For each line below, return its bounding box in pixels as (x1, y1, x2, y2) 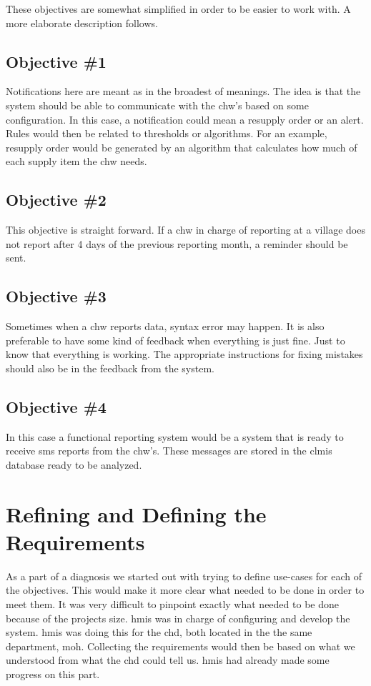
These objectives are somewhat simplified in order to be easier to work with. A (6, 1, 351, 16)
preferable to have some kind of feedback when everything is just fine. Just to (6, 332, 345, 347)
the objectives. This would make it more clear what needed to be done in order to (6, 582, 365, 597)
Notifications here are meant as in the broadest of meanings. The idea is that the (6, 84, 361, 99)
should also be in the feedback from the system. (6, 360, 214, 375)
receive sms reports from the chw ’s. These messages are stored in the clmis (6, 443, 332, 458)
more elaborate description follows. (6, 15, 158, 30)
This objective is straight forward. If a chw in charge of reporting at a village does (6, 222, 365, 237)
